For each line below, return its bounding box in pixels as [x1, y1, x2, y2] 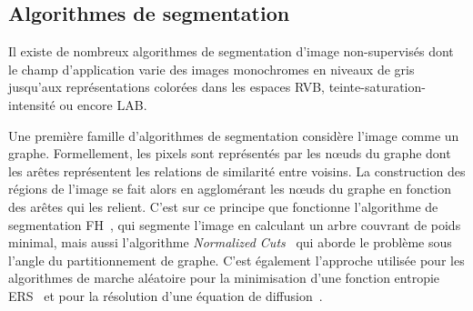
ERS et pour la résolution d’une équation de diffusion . [8, 286, 323, 305]
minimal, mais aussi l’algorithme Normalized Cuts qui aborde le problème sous [8, 233, 452, 252]
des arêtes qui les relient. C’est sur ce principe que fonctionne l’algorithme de [8, 196, 438, 216]
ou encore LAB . [59, 95, 147, 114]
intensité [8, 95, 55, 114]
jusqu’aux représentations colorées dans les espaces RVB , [8, 77, 325, 96]
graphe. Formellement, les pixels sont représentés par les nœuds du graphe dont [8, 144, 451, 163]
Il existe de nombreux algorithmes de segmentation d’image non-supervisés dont [8, 42, 454, 61]
